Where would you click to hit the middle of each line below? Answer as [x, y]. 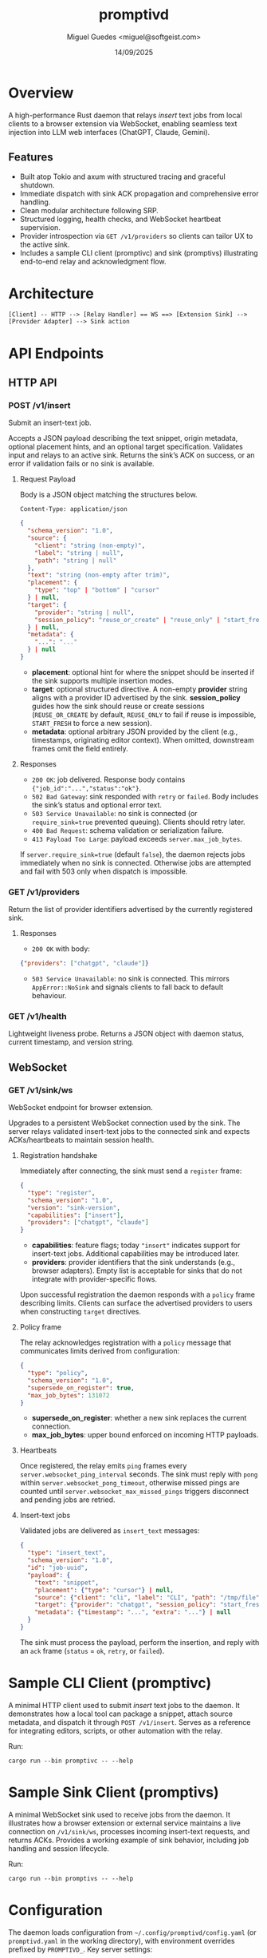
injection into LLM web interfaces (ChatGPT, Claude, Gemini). [109, 132]
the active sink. [45, 244]
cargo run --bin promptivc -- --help [71, 1761]
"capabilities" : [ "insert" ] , [76, 1215]
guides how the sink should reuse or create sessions [118, 706]
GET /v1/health [38, 1017]
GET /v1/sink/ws [41, 1090]
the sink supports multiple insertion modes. [102, 680]
